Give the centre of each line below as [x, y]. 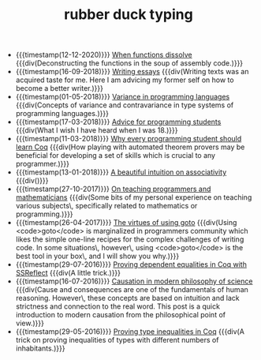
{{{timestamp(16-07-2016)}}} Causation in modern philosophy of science [134, 281]
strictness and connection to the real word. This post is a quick [118, 306]
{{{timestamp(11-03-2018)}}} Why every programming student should [129, 139]
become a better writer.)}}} [60, 88]
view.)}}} [30, 323]
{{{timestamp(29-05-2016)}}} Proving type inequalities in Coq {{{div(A [130, 332]
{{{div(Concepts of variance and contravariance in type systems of [125, 105]
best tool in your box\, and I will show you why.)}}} [97, 256]
